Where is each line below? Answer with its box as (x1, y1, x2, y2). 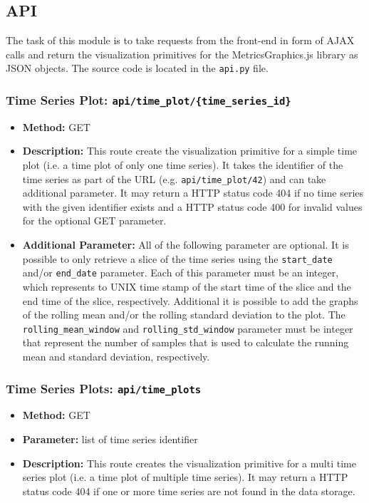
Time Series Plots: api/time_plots (6, 379, 202, 397)
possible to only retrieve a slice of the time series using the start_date (22, 251, 333, 266)
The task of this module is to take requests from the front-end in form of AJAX (6, 33, 355, 48)
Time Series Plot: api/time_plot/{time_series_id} (6, 90, 291, 108)
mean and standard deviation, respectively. (22, 348, 210, 363)
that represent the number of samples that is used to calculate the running (22, 335, 349, 350)
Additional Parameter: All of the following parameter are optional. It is (22, 237, 349, 252)
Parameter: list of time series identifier (22, 431, 198, 446)
